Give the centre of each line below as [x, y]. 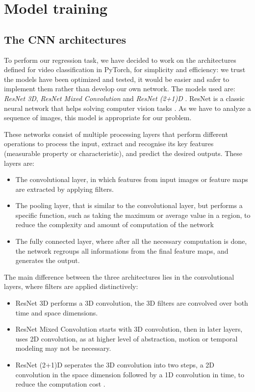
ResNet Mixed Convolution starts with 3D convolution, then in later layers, [129, 329]
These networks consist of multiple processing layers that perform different [116, 134]
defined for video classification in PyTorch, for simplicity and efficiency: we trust [125, 69]
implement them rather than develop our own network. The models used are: [120, 89]
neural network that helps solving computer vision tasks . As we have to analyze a [127, 108]
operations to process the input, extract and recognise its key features [109, 144]
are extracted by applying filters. [64, 189]
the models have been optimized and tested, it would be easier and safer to [117, 79]
